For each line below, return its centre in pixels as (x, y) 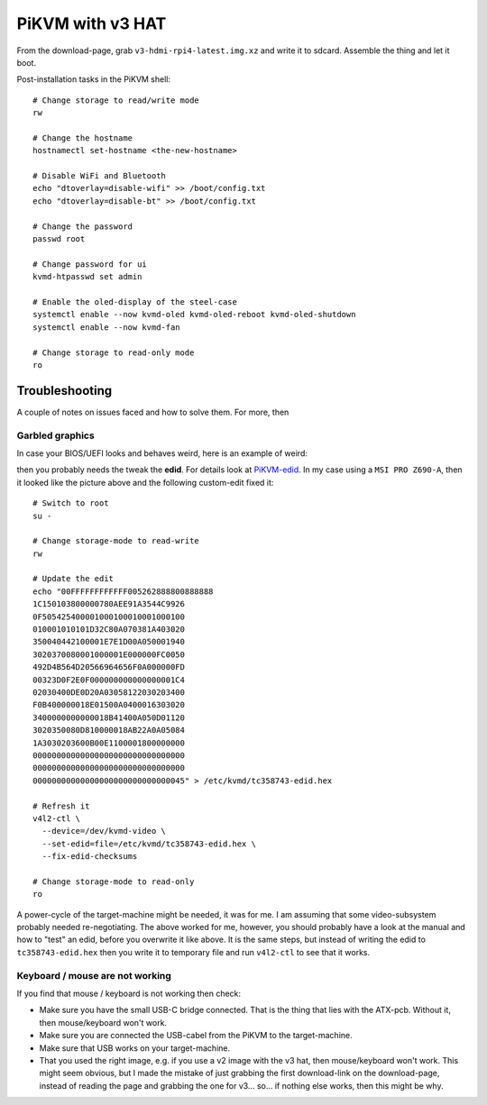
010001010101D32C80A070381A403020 (109, 630)
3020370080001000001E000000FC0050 (109, 654)
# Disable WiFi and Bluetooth (100, 176)
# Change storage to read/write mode (116, 100)
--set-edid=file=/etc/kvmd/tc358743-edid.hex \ (149, 844)
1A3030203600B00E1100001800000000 (109, 743)
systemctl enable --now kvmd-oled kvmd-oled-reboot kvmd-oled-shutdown (194, 315)
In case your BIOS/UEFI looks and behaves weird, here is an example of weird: (162, 453)
